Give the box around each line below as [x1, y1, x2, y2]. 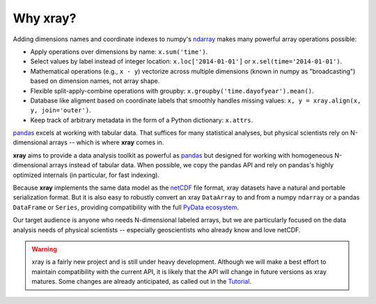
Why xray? [13, 10, 77, 26]
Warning [31, 245, 57, 253]
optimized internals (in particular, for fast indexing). [13, 171, 160, 179]
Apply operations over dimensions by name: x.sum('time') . [30, 47, 208, 56]
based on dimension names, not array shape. [30, 77, 160, 85]
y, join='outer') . [30, 106, 91, 114]
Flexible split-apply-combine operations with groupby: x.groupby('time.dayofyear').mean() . [30, 86, 314, 95]
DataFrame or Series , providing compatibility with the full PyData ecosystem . [13, 203, 240, 211]
